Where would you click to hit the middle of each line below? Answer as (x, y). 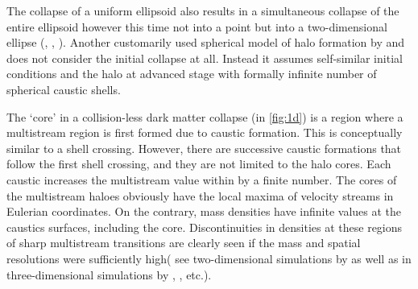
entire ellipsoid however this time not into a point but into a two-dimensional (197, 26)
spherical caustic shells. (64, 89)
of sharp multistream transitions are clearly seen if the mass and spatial (184, 243)
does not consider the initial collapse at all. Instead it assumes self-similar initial (205, 58)
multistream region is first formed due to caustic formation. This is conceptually (205, 132)
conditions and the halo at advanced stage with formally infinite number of (192, 74)
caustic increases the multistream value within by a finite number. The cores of (202, 179)
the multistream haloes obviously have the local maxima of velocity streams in (200, 195)
